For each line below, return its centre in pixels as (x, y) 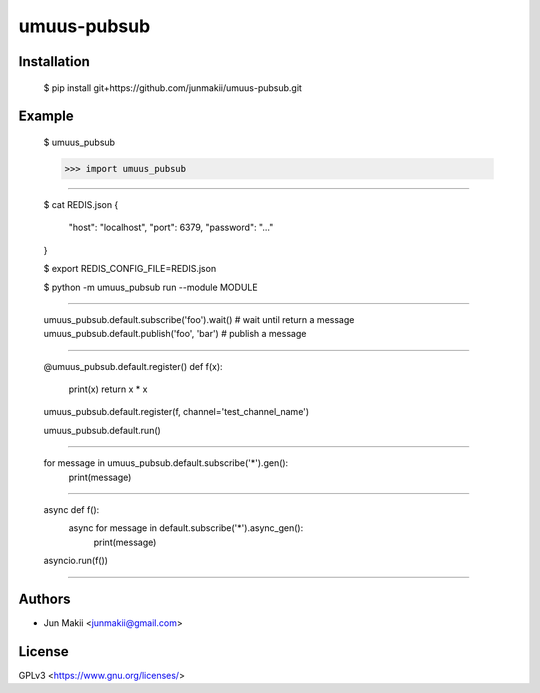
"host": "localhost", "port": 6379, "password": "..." (171, 227)
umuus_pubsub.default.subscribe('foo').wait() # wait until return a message (199, 319)
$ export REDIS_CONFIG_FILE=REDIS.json (130, 269)
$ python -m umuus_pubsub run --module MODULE (151, 287)
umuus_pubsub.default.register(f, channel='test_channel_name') (176, 412)
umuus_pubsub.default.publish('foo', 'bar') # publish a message (175, 334)
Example (46, 116)
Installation (54, 61)
